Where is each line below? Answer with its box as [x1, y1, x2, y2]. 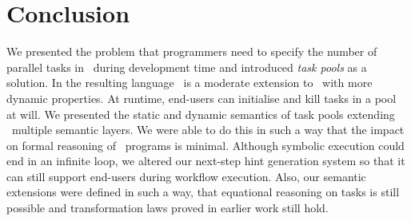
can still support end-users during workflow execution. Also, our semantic [6, 168, 366, 184]
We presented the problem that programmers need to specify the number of [6, 43, 377, 60]
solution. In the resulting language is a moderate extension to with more [6, 74, 373, 91]
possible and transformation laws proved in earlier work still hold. [6, 199, 329, 216]
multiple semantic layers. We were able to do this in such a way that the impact [11, 121, 405, 138]
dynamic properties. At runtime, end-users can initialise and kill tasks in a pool [6, 89, 397, 106]
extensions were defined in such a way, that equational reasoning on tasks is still [6, 184, 400, 200]
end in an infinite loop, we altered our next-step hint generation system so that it [6, 152, 405, 169]
